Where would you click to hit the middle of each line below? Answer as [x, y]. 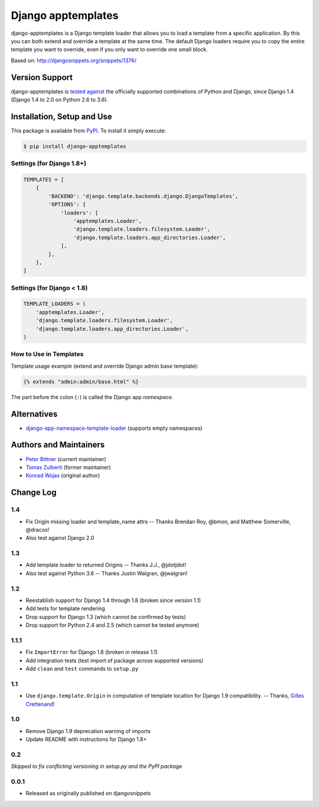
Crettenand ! [40, 704]
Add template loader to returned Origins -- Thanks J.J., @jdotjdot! [106, 565]
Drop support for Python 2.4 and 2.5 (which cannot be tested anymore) [113, 625]
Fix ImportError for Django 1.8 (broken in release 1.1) [92, 652]
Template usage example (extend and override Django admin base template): [105, 366]
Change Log [34, 493]
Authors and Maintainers [58, 445]
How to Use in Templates [47, 354]
